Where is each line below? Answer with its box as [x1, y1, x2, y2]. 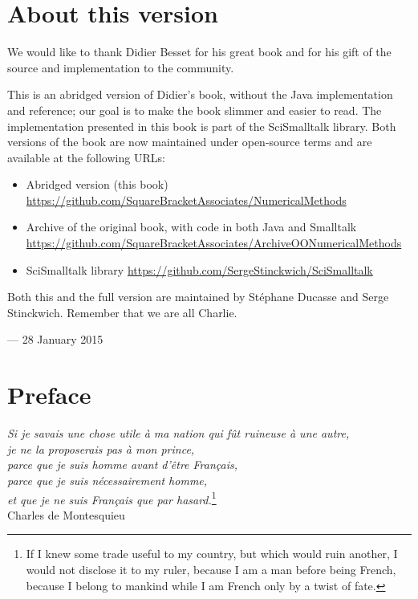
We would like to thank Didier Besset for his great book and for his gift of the [7, 43, 392, 60]
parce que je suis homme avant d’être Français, [7, 456, 238, 473]
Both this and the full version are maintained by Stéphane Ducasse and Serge [7, 288, 389, 305]
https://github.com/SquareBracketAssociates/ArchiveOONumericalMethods [26, 234, 402, 251]
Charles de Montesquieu [7, 506, 125, 523]
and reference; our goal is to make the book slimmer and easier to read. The [7, 101, 382, 118]
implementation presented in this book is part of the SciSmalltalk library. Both [7, 117, 396, 134]
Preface [7, 378, 91, 411]
